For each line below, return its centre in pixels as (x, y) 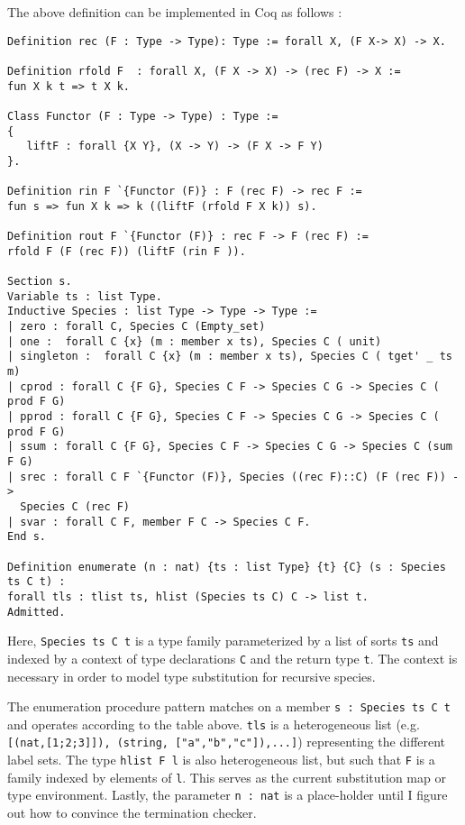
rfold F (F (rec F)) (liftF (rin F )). (127, 251)
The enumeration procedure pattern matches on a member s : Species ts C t (229, 706)
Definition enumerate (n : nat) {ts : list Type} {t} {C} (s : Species (227, 567)
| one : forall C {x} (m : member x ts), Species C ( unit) (195, 341)
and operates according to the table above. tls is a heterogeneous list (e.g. (214, 724)
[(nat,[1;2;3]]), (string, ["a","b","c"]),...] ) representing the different (227, 742)
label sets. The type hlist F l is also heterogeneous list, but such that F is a (221, 760)
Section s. (40, 282)
